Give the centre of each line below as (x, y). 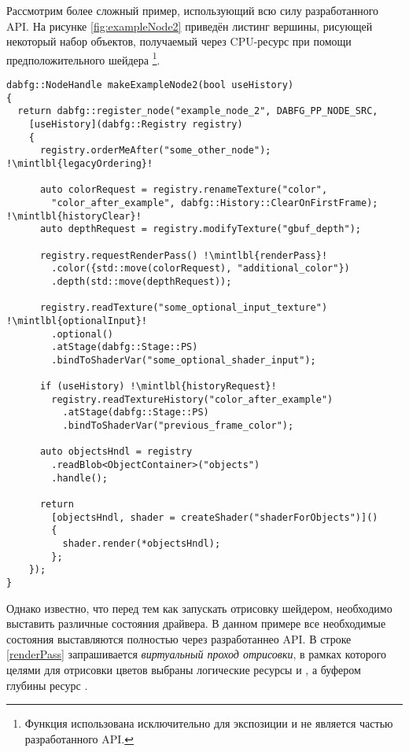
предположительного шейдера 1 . (83, 58)
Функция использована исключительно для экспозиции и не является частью (209, 723)
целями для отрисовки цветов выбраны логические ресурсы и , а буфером (184, 669)
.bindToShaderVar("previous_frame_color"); (178, 426)
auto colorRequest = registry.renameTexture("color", (184, 190)
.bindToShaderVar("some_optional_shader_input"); (184, 360)
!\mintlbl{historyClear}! (74, 216)
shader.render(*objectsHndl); (142, 544)
